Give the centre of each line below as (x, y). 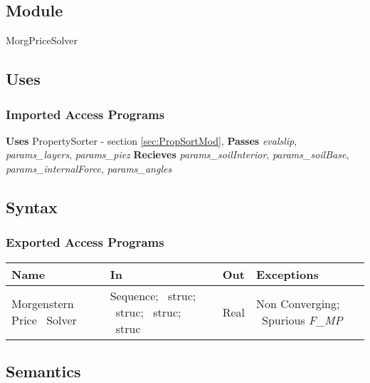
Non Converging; (298, 304)
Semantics (43, 371)
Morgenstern (43, 304)
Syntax (32, 206)
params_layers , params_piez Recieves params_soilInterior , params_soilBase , (178, 154)
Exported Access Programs (85, 242)
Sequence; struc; (153, 295)
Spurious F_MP (302, 320)
